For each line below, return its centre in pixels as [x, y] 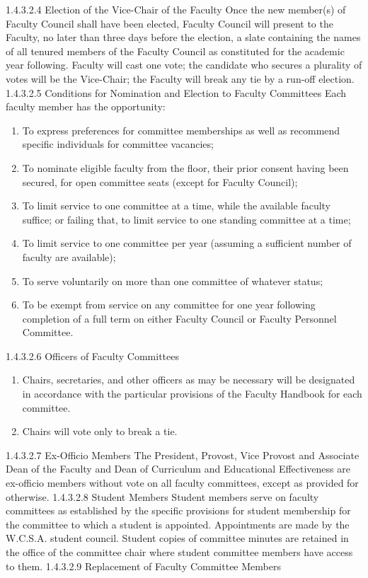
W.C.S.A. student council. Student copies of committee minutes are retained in [177, 538]
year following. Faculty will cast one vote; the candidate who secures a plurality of [184, 65]
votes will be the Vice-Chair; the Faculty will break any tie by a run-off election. [180, 78]
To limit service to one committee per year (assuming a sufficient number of [187, 243]
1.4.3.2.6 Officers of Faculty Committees [92, 356]
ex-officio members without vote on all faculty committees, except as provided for [182, 483]
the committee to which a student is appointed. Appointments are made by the [178, 524]
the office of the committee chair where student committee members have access [179, 552]
